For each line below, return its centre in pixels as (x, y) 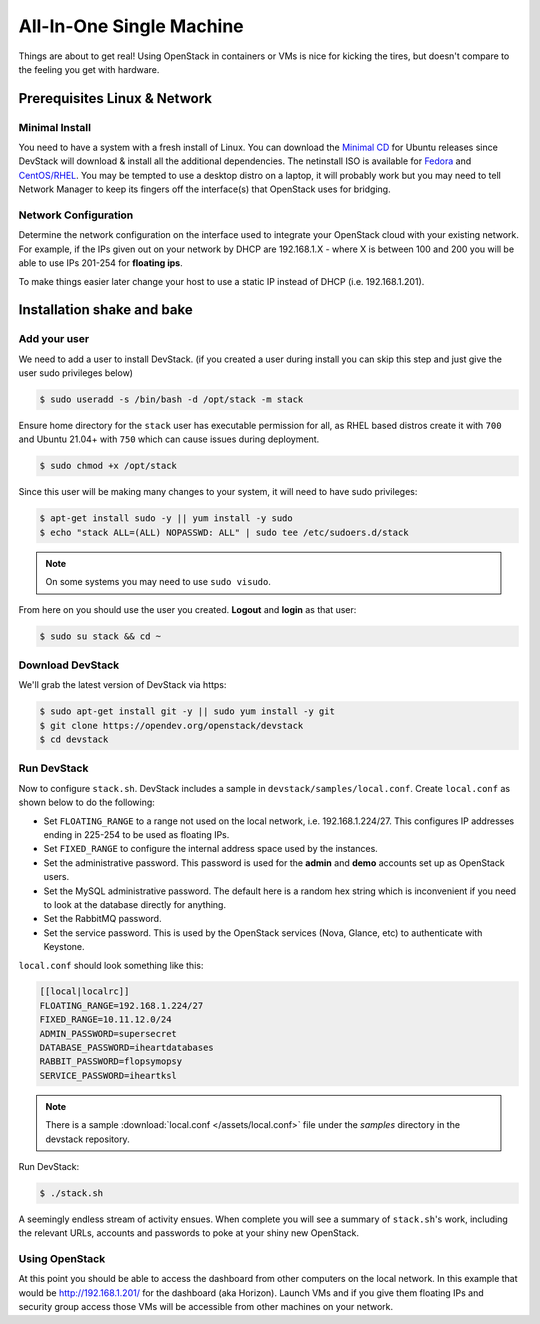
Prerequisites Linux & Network (115, 98)
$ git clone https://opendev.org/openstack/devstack (171, 725)
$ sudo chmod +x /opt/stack (108, 466)
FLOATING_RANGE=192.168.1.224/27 (121, 1005)
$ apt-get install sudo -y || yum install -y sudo (166, 518)
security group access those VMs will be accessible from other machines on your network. (206, 1307)
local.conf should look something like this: (111, 965)
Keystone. (64, 947)
